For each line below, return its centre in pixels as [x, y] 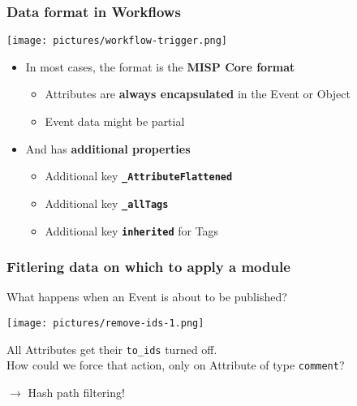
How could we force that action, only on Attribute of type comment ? [176, 365]
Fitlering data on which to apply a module [148, 267]
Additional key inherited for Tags [132, 230]
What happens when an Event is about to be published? [147, 297]
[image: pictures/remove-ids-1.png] [105, 324]
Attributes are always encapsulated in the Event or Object [198, 94]
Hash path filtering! [76, 392]
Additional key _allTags [107, 203]
